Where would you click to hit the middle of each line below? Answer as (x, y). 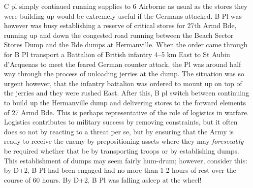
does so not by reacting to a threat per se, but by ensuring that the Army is (119, 131)
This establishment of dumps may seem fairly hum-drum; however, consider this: (126, 160)
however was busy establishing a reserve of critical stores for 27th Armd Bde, (120, 25)
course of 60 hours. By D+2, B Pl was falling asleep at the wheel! (103, 179)
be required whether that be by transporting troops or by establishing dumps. (122, 150)
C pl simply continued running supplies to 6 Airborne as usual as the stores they (126, 6)
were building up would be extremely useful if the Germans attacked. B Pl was (123, 16)
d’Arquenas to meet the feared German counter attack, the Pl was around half (123, 64)
